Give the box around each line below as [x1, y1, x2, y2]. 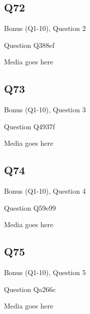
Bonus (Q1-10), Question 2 [4, 23, 86, 33]
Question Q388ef [4, 39, 55, 50]
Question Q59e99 [4, 202, 56, 213]
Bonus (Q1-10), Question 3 [4, 104, 86, 115]
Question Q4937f [4, 121, 55, 131]
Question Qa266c [4, 284, 56, 294]
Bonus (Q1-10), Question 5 [4, 267, 86, 278]
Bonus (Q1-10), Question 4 [4, 186, 86, 196]
